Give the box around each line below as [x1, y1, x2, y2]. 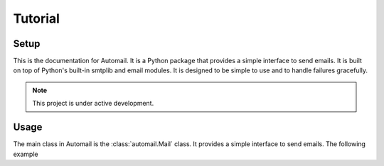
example [13, 150, 38, 158]
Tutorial [13, 11, 60, 26]
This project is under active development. [32, 99, 154, 108]
